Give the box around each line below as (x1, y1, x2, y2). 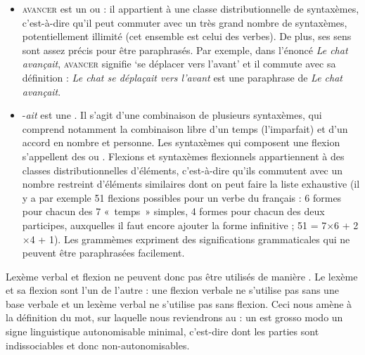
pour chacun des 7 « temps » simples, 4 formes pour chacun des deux (22, 204, 325, 219)
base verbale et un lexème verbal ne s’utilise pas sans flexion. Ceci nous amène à (6, 296, 352, 311)
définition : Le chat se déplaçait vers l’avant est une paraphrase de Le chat (22, 70, 342, 84)
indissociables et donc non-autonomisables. (6, 337, 190, 352)
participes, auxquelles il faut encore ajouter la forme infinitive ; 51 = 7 (22, 217, 327, 232)
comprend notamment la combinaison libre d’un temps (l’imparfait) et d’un (22, 121, 348, 136)
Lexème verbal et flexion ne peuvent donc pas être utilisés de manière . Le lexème (6, 269, 358, 283)
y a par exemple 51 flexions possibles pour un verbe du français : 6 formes (22, 190, 342, 205)
